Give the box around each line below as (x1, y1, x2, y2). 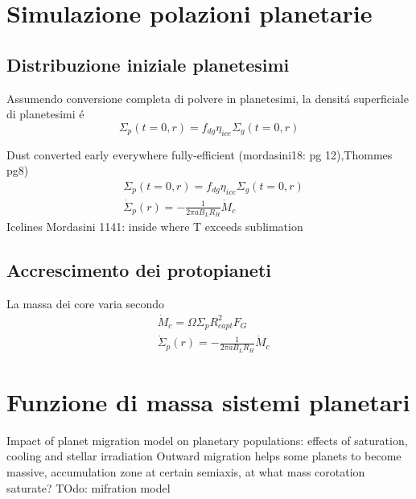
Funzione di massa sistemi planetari (6, 385, 410, 418)
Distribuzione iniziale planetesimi (6, 52, 290, 76)
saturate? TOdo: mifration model (6, 479, 171, 496)
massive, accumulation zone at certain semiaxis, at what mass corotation (6, 463, 365, 480)
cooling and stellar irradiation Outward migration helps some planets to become (6, 447, 402, 464)
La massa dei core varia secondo (6, 295, 165, 311)
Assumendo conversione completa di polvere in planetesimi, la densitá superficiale (6, 89, 409, 106)
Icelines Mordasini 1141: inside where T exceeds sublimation (6, 218, 303, 235)
